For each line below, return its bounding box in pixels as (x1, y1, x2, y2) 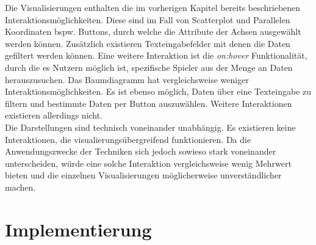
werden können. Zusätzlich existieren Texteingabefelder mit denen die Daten (5, 37, 290, 49)
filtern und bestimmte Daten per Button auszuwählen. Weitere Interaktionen (5, 97, 292, 109)
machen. (5, 180, 36, 193)
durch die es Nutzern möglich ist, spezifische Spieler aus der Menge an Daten (5, 60, 293, 73)
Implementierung (5, 216, 152, 241)
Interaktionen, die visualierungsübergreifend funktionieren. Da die (5, 133, 251, 145)
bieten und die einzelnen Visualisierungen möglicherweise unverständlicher (5, 169, 282, 181)
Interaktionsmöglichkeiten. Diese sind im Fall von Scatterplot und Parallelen (5, 13, 290, 26)
